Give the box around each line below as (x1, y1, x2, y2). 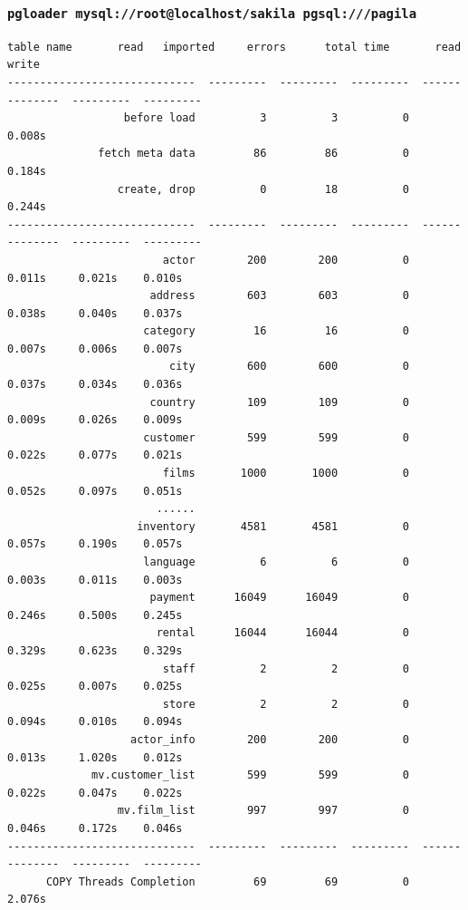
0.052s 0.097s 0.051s (7, 484, 183, 498)
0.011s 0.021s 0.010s (7, 271, 183, 285)
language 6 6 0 (143, 556, 409, 568)
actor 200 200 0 (162, 253, 409, 266)
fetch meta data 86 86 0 (98, 147, 409, 160)
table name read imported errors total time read (7, 40, 462, 53)
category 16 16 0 (143, 324, 409, 338)
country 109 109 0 (149, 395, 409, 409)
